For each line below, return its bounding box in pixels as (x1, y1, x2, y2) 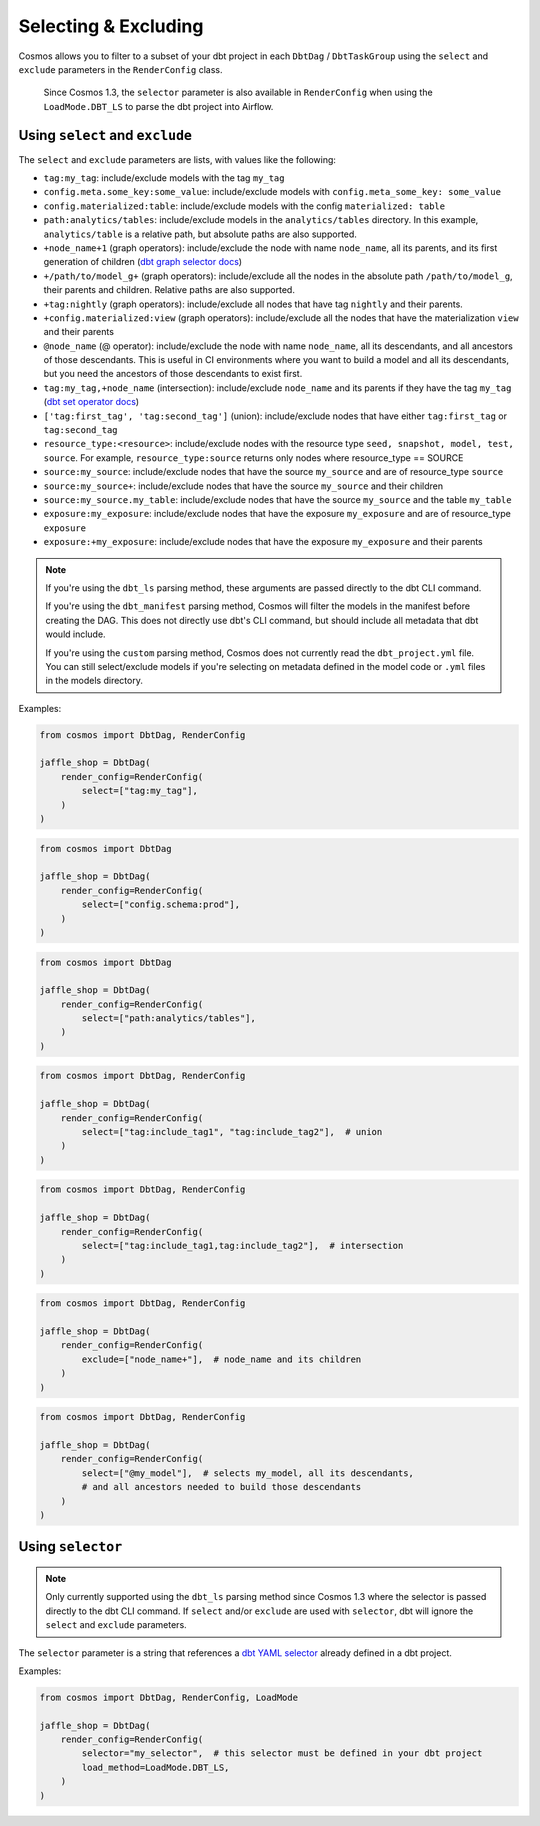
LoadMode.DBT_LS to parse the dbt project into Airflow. (43, 100, 274, 112)
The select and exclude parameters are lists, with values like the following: (18, 153, 337, 165)
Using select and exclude (18, 126, 192, 144)
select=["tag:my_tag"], (81, 785, 199, 797)
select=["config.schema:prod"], (81, 899, 240, 910)
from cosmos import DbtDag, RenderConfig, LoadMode (39, 1691, 299, 1703)
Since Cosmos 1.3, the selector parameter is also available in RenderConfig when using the (43, 86, 434, 99)
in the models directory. (45, 675, 144, 687)
